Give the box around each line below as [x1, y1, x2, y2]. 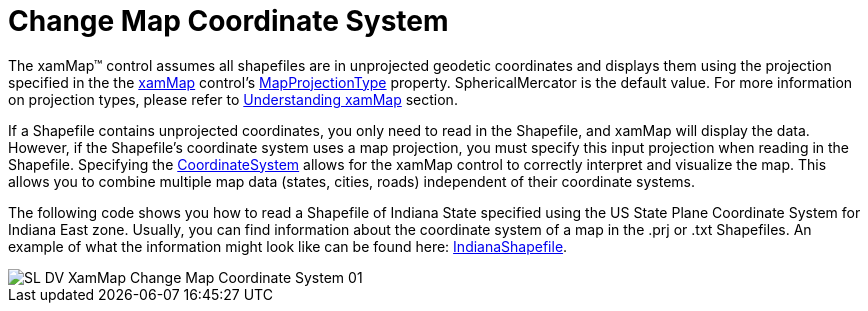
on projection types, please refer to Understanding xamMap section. [8, 90, 458, 108]
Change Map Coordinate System [8, 4, 449, 38]
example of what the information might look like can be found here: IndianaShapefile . [8, 237, 568, 255]
